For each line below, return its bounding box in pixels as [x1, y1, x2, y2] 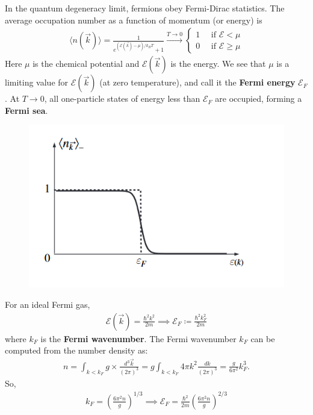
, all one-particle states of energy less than [44, 92, 200, 105]
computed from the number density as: [5, 344, 148, 357]
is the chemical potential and [33, 57, 140, 70]
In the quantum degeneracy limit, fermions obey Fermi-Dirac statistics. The [5, 2, 285, 14]
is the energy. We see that [170, 57, 266, 70]
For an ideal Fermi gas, [5, 298, 90, 310]
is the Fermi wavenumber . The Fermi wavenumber [40, 332, 237, 345]
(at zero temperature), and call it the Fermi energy [99, 76, 296, 89]
